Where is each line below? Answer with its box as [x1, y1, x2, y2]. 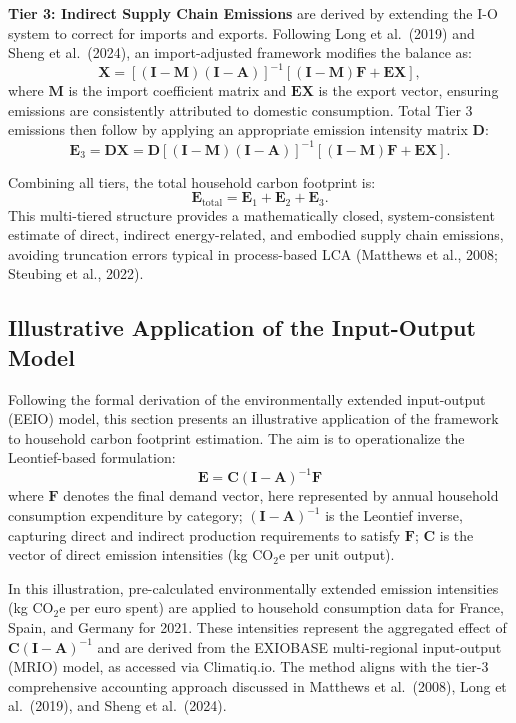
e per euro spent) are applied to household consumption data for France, [59, 597, 504, 618]
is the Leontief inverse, [325, 505, 463, 526]
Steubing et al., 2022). [8, 263, 144, 284]
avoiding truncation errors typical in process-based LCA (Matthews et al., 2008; [8, 243, 498, 264]
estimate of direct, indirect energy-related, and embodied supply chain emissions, [8, 224, 504, 245]
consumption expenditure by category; [8, 505, 243, 526]
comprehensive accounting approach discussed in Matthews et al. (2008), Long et [8, 675, 507, 696]
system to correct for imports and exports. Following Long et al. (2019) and [8, 22, 475, 43]
